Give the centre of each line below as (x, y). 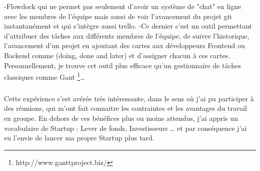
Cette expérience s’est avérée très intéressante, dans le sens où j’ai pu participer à (129, 98)
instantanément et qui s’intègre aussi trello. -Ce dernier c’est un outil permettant (128, 26)
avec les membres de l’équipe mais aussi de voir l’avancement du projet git (118, 16)
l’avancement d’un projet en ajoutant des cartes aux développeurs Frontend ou (124, 45)
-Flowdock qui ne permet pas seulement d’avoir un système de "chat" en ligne (123, 6)
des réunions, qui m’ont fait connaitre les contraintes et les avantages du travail (125, 108)
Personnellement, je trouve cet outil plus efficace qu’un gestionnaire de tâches (122, 65)
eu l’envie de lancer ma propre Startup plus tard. (79, 138)
